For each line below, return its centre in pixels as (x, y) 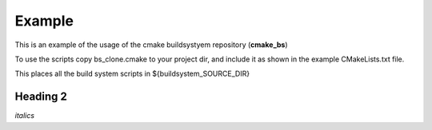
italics (25, 116)
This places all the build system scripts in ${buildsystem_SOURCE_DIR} (132, 74)
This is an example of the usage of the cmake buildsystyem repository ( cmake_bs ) (151, 45)
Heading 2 (41, 97)
